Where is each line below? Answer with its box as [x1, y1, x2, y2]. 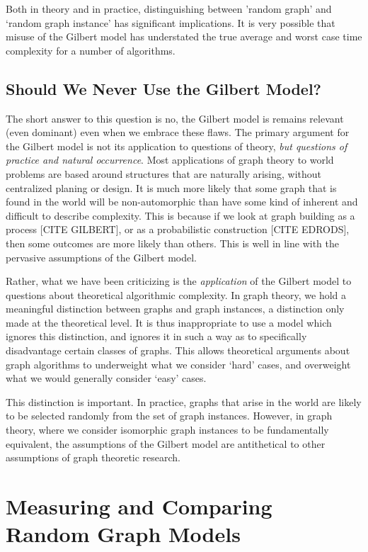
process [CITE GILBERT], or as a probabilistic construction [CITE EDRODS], [6, 222, 350, 237]
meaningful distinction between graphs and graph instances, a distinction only [6, 301, 345, 316]
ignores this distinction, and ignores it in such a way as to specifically [6, 329, 307, 344]
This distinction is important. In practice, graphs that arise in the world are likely [6, 394, 362, 409]
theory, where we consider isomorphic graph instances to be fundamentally [6, 422, 329, 437]
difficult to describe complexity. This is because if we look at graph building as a [6, 208, 355, 223]
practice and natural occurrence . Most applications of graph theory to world [6, 152, 334, 167]
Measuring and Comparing [6, 492, 272, 521]
